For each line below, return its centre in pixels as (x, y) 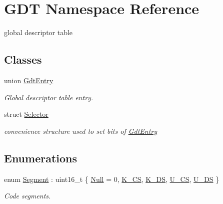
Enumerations (41, 158)
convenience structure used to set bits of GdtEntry (81, 131)
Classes (23, 59)
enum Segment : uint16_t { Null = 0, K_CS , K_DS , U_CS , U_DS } (112, 179)
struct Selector (26, 114)
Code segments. (27, 196)
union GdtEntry (29, 80)
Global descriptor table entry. (49, 97)
